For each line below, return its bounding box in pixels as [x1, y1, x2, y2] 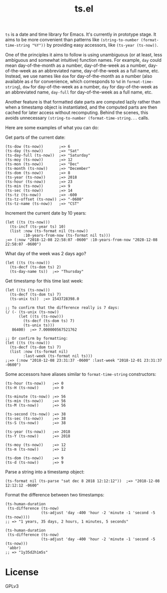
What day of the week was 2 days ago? [5, 251, 86, 257]
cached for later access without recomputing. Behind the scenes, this [5, 110, 148, 116]
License [5, 566, 39, 578]
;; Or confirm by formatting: [5, 336, 68, 341]
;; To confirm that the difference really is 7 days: [5, 305, 120, 311]
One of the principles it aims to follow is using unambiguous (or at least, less [5, 52, 162, 58]
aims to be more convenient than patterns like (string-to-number [5, 37, 139, 43]
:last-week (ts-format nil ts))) [23, 354, 93, 359]
